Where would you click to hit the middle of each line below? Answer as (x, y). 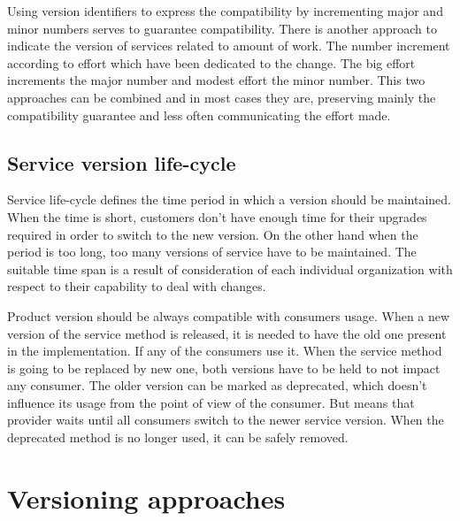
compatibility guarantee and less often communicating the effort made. (199, 115)
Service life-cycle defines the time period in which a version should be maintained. (230, 199)
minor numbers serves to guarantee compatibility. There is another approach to (222, 28)
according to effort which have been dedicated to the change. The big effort (211, 62)
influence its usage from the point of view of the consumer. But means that (211, 402)
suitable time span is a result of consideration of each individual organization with (230, 268)
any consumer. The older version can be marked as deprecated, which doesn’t (217, 385)
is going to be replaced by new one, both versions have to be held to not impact (224, 368)
